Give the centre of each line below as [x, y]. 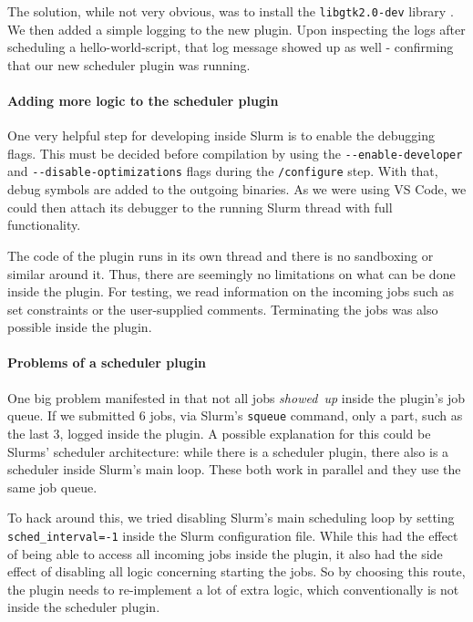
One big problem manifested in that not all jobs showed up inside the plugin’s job [236, 397]
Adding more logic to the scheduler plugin [143, 101]
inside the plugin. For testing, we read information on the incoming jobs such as [231, 291]
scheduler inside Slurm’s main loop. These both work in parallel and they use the [234, 469]
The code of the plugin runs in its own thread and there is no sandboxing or [221, 255]
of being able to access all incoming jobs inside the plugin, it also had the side [225, 553]
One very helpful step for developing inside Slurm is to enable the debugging [221, 135]
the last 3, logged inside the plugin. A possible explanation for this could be [219, 433]
